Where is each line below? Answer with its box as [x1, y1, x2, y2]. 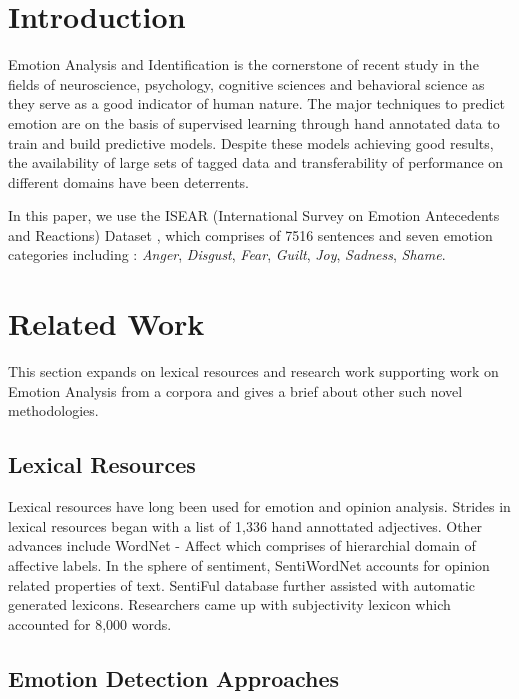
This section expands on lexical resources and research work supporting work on [8, 361, 499, 382]
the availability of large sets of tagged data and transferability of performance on [8, 152, 504, 173]
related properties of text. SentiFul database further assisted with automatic [8, 574, 476, 595]
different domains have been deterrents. [8, 171, 249, 192]
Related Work [8, 303, 205, 344]
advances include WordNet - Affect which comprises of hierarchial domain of [8, 535, 476, 556]
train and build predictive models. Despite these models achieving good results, [8, 132, 494, 153]
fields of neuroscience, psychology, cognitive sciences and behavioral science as [8, 73, 485, 94]
